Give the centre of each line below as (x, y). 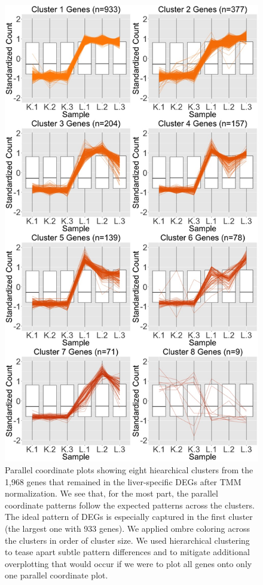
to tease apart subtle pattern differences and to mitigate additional (127, 552)
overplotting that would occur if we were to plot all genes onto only (129, 563)
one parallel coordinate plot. (56, 575)
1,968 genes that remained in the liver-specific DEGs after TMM (123, 481)
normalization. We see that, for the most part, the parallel (111, 493)
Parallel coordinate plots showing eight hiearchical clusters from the (129, 469)
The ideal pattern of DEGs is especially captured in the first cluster (129, 517)
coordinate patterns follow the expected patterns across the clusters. (130, 505)
